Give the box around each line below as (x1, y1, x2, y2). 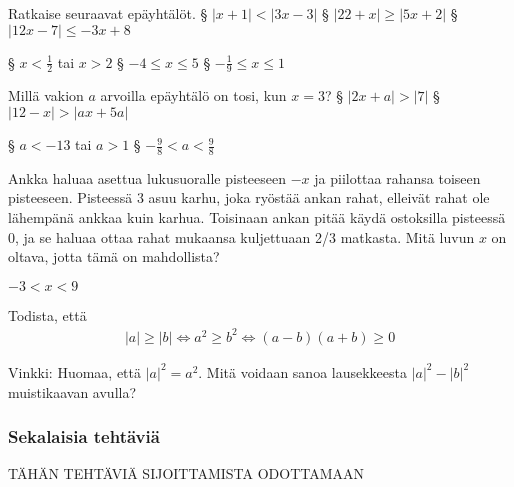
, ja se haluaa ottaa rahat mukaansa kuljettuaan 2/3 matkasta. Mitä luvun (15, 226, 475, 247)
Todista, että (8, 304, 87, 325)
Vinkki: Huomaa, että (8, 361, 142, 382)
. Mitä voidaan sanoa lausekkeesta (198, 361, 407, 382)
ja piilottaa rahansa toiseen (314, 167, 481, 188)
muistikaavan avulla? (8, 381, 137, 402)
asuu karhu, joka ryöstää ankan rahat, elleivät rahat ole (148, 187, 490, 208)
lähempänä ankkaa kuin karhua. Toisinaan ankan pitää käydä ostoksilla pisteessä (8, 207, 506, 228)
